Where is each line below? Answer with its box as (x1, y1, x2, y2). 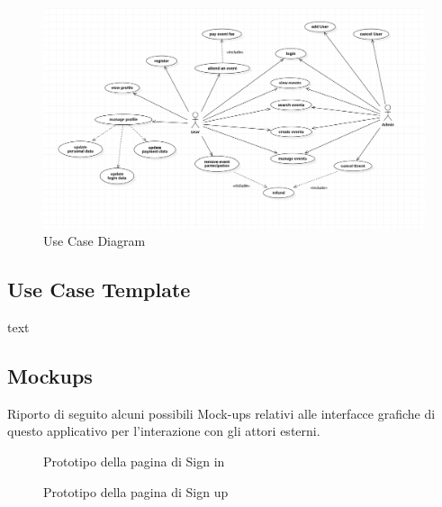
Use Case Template (7, 276, 191, 303)
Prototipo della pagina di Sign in (43, 451, 225, 470)
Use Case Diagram (43, 231, 146, 250)
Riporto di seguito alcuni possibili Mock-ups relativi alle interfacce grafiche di (7, 403, 436, 422)
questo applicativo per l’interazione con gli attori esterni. (7, 421, 320, 440)
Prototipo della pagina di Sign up (43, 482, 229, 501)
